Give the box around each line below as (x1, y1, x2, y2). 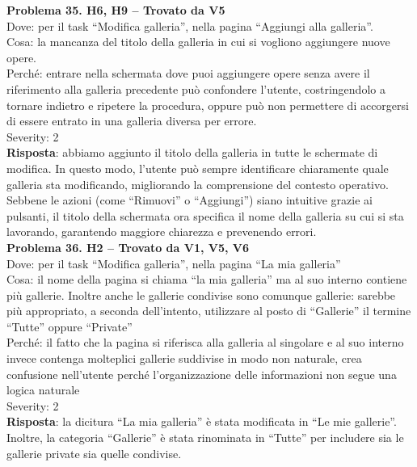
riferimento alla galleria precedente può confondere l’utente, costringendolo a (6, 80, 385, 97)
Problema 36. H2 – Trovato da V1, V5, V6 (6, 238, 250, 255)
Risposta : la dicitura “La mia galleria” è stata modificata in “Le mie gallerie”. (6, 413, 397, 430)
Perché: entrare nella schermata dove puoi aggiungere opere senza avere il (6, 65, 370, 82)
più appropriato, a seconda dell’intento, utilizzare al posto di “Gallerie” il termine (6, 302, 411, 319)
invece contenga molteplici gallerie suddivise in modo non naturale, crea (6, 350, 362, 367)
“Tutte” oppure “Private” (6, 318, 133, 334)
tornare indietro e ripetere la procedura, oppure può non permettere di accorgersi (6, 96, 409, 113)
